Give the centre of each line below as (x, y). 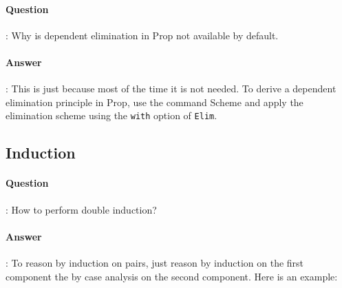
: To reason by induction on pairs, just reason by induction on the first (155, 263)
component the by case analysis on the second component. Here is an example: (172, 276)
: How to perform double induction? (81, 209)
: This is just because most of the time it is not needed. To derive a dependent (171, 89)
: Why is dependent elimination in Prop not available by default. (142, 35)
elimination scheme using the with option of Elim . (111, 115)
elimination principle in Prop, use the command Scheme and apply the (154, 102)
